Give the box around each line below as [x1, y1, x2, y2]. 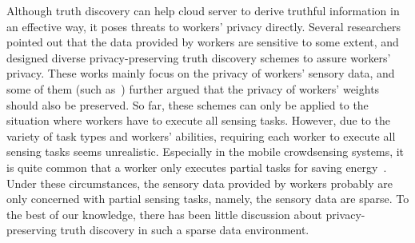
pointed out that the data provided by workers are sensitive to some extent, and [6, 34, 399, 50]
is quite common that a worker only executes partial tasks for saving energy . [6, 158, 387, 175]
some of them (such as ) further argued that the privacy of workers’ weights [6, 80, 380, 97]
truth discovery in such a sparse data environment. [60, 221, 309, 238]
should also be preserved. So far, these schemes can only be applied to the [6, 96, 369, 113]
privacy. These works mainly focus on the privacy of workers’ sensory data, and [6, 65, 395, 82]
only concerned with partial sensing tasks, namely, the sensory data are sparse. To [6, 190, 409, 207]
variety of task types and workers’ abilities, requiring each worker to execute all [6, 127, 396, 144]
